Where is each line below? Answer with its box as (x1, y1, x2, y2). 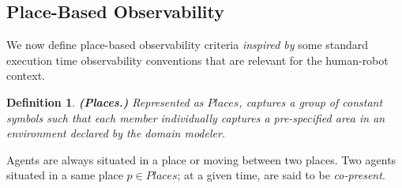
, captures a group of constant (239, 93, 383, 110)
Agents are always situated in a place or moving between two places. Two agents (6, 151, 396, 167)
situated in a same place (6, 167, 123, 183)
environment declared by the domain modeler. (6, 125, 226, 141)
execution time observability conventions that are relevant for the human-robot (6, 51, 389, 68)
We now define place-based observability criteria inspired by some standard (6, 36, 369, 53)
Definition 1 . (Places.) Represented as (6, 93, 204, 110)
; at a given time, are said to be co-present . (177, 167, 385, 183)
